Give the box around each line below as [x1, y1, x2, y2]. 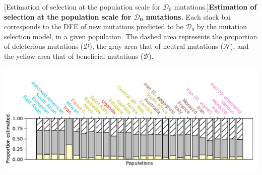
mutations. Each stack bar [146, 11, 232, 22]
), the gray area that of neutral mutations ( [89, 41, 223, 51]
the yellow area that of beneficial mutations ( [4, 50, 144, 61]
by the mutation [196, 21, 247, 32]
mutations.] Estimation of [174, 2, 257, 12]
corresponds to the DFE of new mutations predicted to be [4, 21, 183, 32]
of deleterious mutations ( [4, 41, 84, 51]
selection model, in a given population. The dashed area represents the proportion [4, 31, 257, 41]
